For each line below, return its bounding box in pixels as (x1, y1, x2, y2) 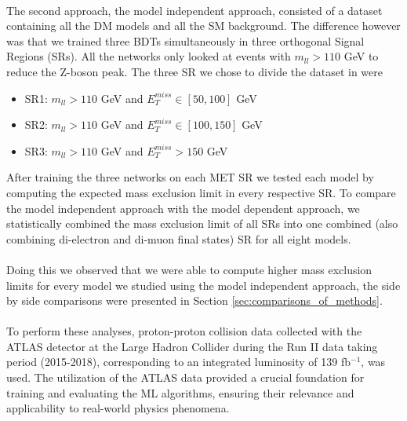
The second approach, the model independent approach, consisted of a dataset (6, 2, 383, 18)
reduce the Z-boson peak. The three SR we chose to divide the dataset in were (6, 63, 383, 79)
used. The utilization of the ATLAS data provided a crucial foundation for (6, 369, 365, 386)
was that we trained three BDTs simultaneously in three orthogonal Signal (6, 32, 365, 49)
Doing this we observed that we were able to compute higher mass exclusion (6, 261, 372, 277)
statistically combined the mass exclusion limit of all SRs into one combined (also (6, 215, 398, 232)
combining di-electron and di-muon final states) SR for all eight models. (6, 230, 351, 247)
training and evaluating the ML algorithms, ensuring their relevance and (6, 384, 354, 401)
